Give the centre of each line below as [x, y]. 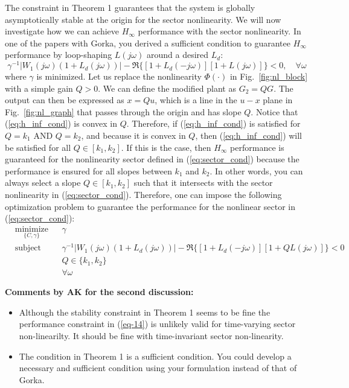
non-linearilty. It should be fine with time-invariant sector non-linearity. [151, 335]
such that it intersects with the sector [203, 183]
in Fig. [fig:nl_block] [269, 76]
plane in [278, 100]
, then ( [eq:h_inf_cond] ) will [249, 135]
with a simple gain [39, 88]
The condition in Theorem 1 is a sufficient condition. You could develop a [155, 356]
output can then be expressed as [65, 100]
